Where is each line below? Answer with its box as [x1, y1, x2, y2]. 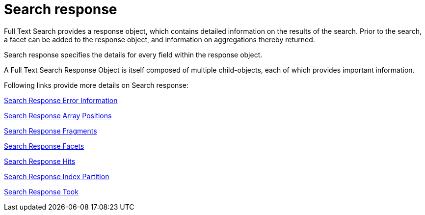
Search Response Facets [4, 141, 84, 150]
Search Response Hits [4, 157, 76, 165]
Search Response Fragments [4, 126, 97, 135]
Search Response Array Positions [4, 111, 112, 120]
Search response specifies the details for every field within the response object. [4, 50, 263, 59]
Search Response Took [4, 187, 79, 196]
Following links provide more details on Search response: [4, 81, 188, 89]
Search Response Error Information [4, 96, 118, 105]
